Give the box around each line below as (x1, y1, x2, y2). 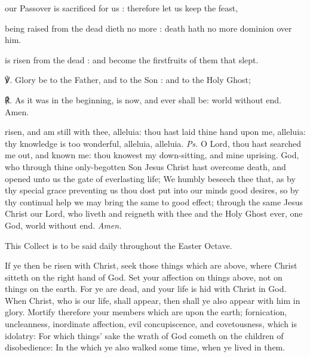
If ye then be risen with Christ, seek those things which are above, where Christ (5, 259, 297, 272)
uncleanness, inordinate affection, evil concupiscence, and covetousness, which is (5, 318, 297, 330)
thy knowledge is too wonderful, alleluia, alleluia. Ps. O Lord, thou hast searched (5, 137, 302, 149)
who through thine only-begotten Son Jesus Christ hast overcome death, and (5, 160, 286, 173)
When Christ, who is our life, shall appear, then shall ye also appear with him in (5, 294, 300, 306)
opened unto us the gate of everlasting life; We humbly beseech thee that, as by (5, 172, 296, 184)
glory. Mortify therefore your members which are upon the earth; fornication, (5, 306, 287, 318)
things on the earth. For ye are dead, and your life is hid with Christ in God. (5, 282, 287, 295)
